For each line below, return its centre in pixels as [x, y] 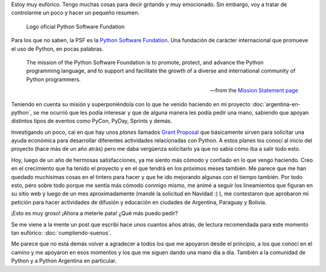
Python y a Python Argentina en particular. [64, 261]
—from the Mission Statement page [254, 90]
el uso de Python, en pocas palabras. [57, 49]
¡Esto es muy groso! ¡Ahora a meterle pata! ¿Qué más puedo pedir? [94, 213]
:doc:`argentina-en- [276, 104]
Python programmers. [53, 79]
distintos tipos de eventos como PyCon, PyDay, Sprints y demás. [91, 121]
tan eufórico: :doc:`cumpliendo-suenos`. [61, 233]
